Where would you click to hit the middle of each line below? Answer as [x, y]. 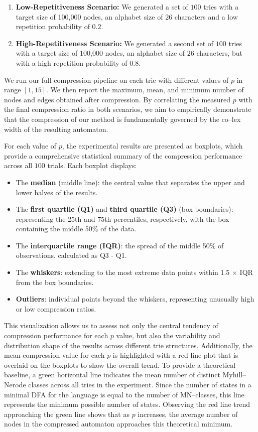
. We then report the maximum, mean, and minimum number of [145, 90]
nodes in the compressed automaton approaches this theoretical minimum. [118, 424]
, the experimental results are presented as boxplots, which [152, 146]
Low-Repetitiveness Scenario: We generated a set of [102, 7]
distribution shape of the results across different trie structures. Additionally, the [128, 345]
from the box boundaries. [55, 282]
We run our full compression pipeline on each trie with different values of [116, 80]
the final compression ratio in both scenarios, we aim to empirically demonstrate [128, 109]
